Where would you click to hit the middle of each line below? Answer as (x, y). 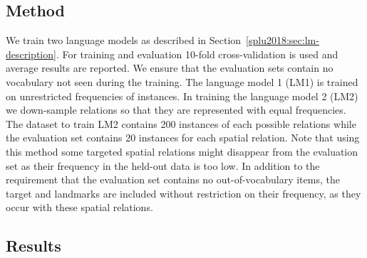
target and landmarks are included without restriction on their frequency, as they (183, 193)
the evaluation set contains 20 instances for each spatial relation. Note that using (183, 138)
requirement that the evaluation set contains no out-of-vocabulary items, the (173, 179)
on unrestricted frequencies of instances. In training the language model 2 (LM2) (182, 96)
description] (31, 54)
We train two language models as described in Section (124, 40)
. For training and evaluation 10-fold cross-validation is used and (197, 54)
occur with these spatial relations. (79, 207)
